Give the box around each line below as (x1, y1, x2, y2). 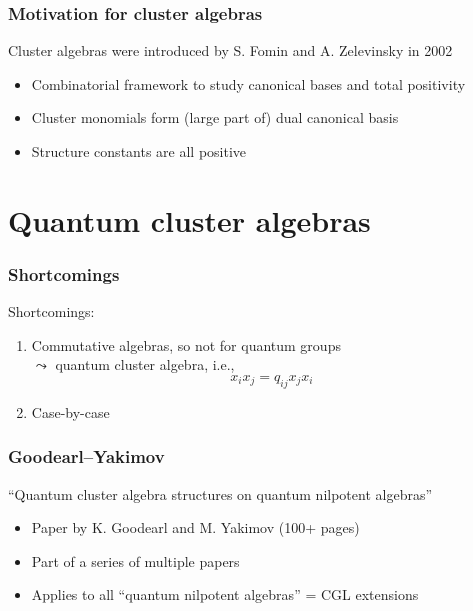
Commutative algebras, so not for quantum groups (31, 334, 341, 355)
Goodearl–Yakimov (8, 444, 165, 469)
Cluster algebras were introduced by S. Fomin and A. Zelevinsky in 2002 (8, 40, 453, 61)
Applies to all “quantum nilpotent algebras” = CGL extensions (31, 584, 419, 605)
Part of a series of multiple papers (31, 550, 240, 571)
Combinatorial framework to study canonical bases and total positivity (31, 73, 466, 94)
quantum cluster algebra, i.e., (55, 354, 235, 375)
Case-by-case (31, 401, 110, 422)
